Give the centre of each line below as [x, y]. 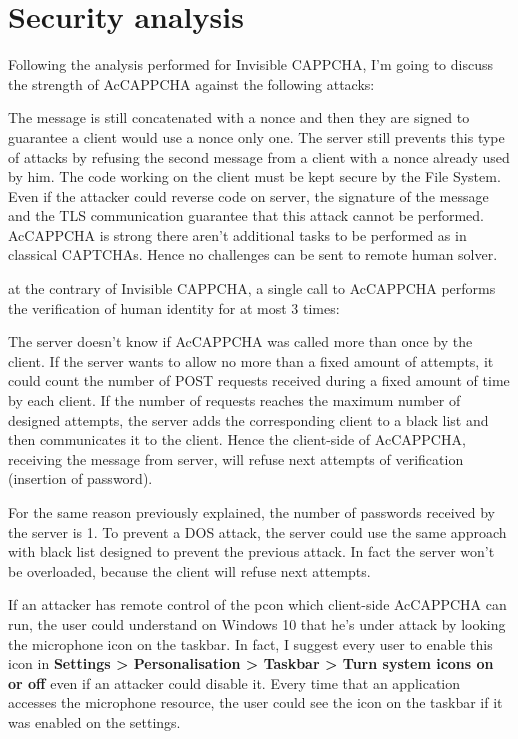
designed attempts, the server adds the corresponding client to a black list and [248, 419]
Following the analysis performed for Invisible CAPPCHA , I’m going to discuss [250, 64]
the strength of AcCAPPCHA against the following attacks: [191, 83]
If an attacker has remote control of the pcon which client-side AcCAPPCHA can [257, 604]
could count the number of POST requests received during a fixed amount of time [259, 380]
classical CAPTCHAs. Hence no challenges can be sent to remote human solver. [253, 254]
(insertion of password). [80, 478]
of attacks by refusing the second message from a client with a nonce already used [259, 156]
